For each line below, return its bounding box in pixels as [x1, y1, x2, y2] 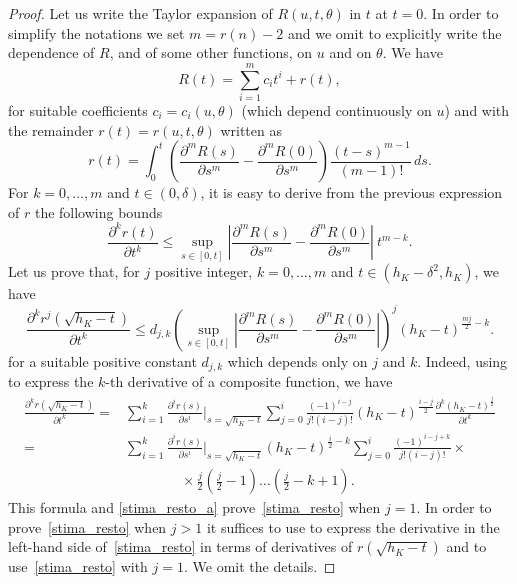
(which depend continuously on [241, 99, 432, 120]
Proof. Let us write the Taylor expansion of [8, 3, 273, 23]
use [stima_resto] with [8, 556, 148, 577]
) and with [444, 99, 510, 120]
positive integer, [154, 261, 253, 282]
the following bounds [34, 201, 163, 222]
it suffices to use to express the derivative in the [206, 516, 500, 537]
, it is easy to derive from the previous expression [200, 182, 503, 203]
